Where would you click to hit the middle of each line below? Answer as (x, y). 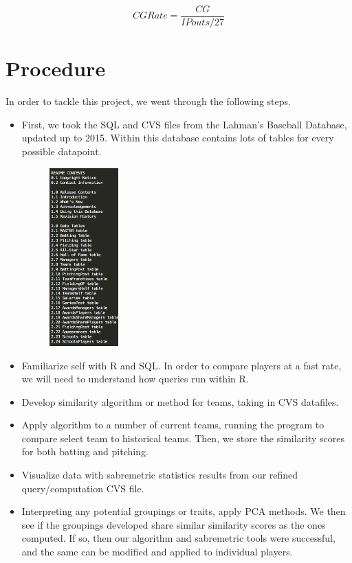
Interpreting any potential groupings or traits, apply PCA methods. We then (184, 511)
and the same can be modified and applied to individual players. (157, 552)
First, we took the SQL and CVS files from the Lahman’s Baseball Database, (184, 124)
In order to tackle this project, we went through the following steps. (148, 101)
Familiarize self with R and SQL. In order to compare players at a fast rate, (181, 365)
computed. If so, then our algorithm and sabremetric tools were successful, (178, 538)
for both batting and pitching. (85, 451)
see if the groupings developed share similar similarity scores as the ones (174, 524)
